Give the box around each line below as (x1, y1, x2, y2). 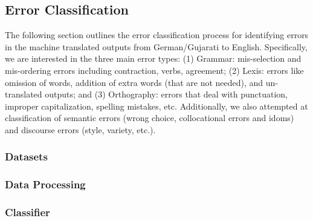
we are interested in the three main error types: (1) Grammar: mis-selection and (5, 52, 302, 65)
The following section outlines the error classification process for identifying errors (5, 28, 309, 41)
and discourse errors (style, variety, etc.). (5, 123, 156, 136)
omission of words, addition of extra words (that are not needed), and (5, 76, 263, 88)
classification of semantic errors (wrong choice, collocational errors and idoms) (5, 111, 294, 124)
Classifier (5, 205, 50, 220)
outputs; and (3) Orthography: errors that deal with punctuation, (45, 88, 288, 101)
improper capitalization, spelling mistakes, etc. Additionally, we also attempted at (5, 99, 308, 112)
